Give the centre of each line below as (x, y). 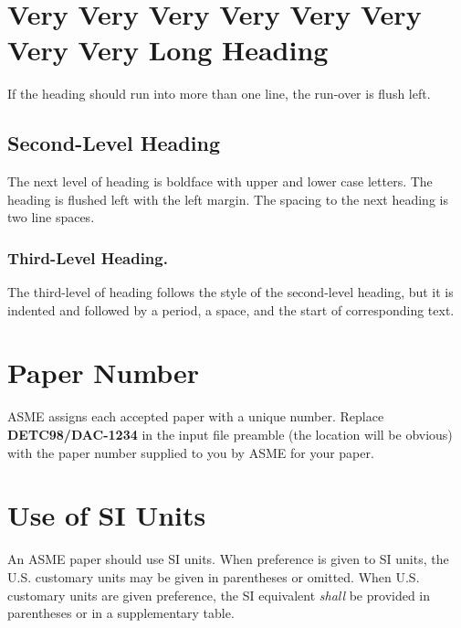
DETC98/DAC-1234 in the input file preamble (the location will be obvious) (230, 435)
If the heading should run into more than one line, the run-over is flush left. (219, 94)
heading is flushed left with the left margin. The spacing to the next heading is (228, 199)
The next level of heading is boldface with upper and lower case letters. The (220, 181)
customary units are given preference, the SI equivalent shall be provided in (219, 595)
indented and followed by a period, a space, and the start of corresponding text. (231, 309)
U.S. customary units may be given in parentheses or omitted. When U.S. (214, 576)
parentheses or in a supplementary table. (121, 613)
